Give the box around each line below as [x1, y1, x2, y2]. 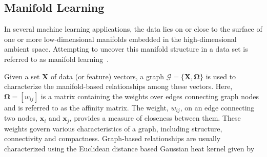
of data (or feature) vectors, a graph [50, 71, 165, 81]
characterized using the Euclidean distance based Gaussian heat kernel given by [4, 143, 255, 153]
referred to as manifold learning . [4, 53, 109, 64]
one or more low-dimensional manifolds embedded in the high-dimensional [4, 33, 237, 44]
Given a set [4, 71, 40, 81]
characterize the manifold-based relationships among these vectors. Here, [4, 81, 233, 92]
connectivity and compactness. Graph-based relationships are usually [4, 133, 221, 144]
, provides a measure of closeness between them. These [69, 113, 241, 123]
